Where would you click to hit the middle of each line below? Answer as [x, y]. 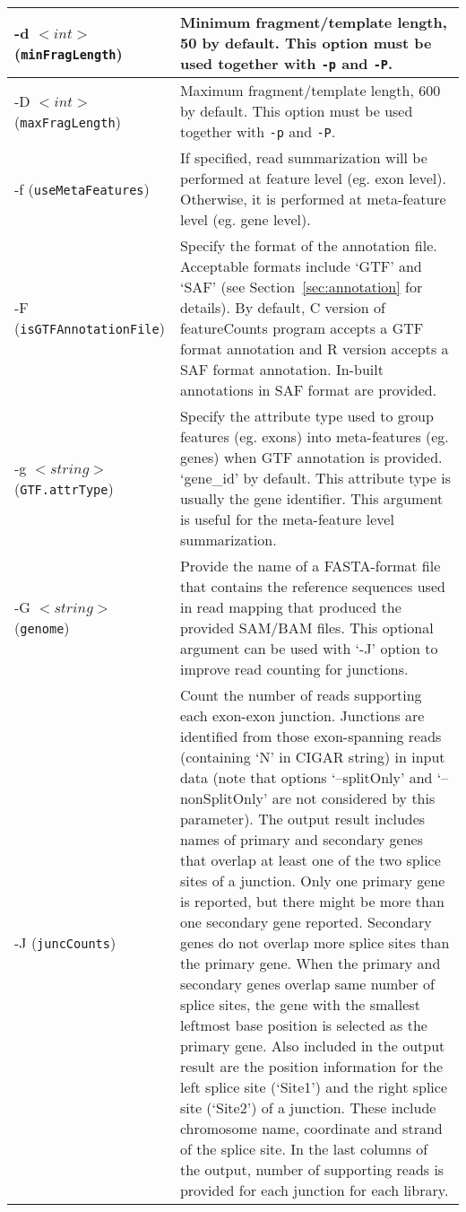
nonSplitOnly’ [224, 798]
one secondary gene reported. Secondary [306, 922]
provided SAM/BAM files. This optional [306, 628]
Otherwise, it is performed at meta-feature [313, 199]
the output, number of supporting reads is [312, 1169]
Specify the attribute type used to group [306, 416]
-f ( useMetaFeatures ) [82, 188]
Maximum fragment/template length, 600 [310, 90]
